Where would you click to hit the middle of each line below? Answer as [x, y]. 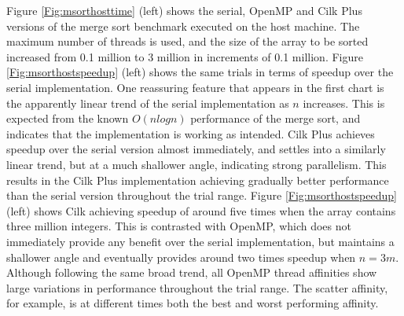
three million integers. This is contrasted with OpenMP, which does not [179, 226]
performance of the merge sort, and [275, 118]
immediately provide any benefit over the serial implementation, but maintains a [200, 241]
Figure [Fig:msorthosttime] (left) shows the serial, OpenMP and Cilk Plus [184, 10]
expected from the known [68, 118]
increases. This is [344, 103]
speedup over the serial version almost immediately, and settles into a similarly [196, 149]
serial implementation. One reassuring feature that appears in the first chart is [195, 87]
